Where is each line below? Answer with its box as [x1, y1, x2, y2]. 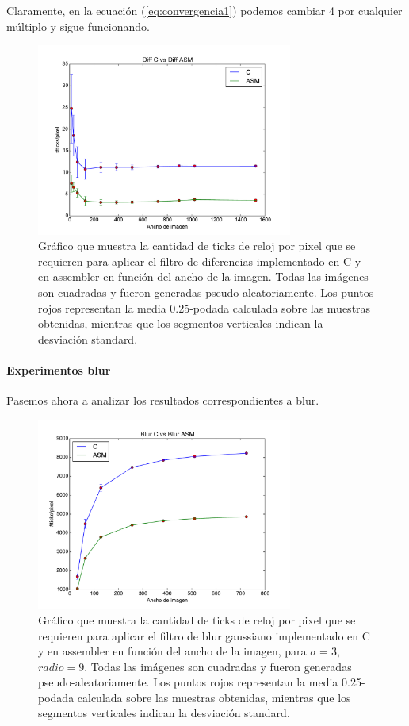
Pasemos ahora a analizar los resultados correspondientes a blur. [6, 392, 319, 409]
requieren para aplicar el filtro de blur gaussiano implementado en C [38, 627, 370, 643]
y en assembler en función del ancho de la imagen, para [38, 643, 307, 659]
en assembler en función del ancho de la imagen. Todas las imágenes [38, 268, 369, 285]
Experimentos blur [6, 362, 111, 378]
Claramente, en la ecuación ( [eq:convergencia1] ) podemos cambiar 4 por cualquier [6, 2, 403, 18]
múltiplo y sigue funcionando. [6, 17, 150, 34]
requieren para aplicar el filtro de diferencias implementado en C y [38, 252, 361, 269]
